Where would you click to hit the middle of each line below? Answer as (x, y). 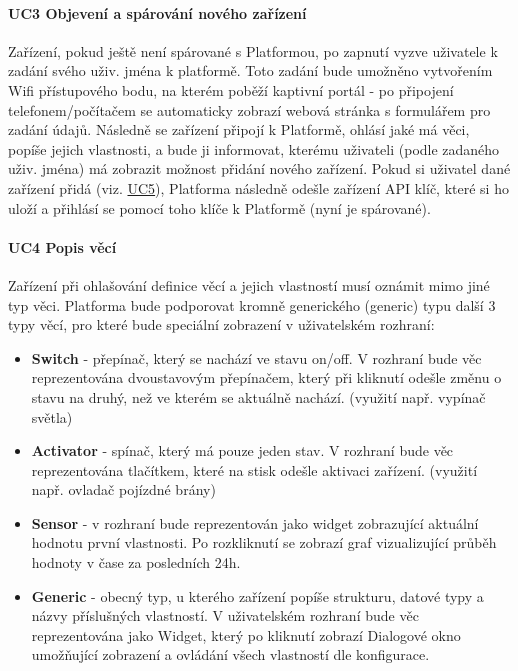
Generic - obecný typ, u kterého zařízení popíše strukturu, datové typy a (257, 595)
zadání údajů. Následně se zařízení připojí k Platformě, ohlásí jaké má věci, (239, 129)
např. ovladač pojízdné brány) (123, 489)
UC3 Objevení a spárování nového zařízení (157, 12)
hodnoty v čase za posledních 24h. (136, 562)
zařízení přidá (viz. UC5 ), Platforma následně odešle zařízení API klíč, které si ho (258, 187)
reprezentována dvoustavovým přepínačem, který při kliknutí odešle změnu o (266, 377)
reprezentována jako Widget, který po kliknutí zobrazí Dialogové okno (246, 634)
